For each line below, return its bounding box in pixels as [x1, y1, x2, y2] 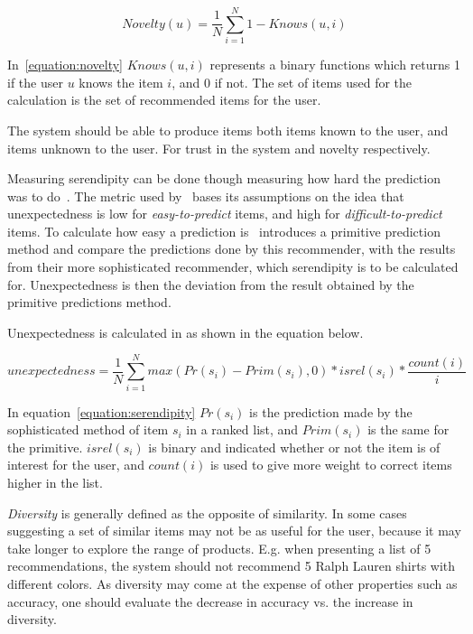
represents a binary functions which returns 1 [209, 55, 460, 74]
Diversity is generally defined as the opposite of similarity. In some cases [7, 503, 407, 522]
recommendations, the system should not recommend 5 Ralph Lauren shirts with [7, 556, 456, 575]
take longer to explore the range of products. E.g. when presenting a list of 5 [7, 538, 431, 557]
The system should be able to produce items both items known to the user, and [7, 120, 449, 139]
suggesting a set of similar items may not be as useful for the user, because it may [7, 521, 461, 540]
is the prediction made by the [249, 402, 413, 421]
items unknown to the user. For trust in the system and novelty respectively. [7, 138, 431, 157]
